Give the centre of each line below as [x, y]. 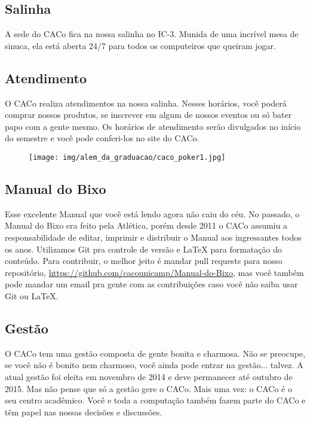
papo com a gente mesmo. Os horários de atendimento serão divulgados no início [153, 126]
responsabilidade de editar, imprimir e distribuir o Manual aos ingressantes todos [153, 237]
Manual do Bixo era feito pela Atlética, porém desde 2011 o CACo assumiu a [146, 225]
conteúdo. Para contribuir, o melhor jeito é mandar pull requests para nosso [144, 261]
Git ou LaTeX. [32, 295]
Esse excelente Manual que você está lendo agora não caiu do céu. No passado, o [152, 213]
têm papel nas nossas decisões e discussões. [84, 412]
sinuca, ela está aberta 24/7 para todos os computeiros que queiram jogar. [141, 45]
